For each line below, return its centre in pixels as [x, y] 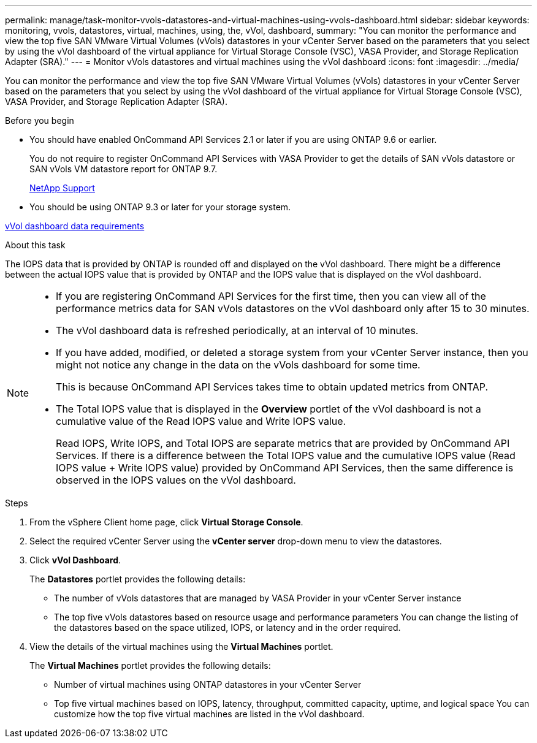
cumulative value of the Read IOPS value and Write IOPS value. [201, 421]
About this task [35, 245]
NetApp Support [62, 188]
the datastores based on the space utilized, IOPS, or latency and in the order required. [227, 627]
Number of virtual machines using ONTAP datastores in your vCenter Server [208, 684]
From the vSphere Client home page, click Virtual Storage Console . [166, 522]
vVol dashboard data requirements [75, 226]
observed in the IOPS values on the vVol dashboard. [176, 480]
